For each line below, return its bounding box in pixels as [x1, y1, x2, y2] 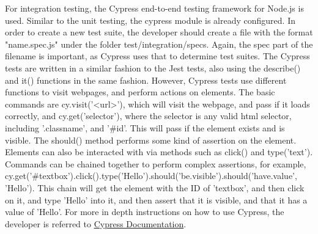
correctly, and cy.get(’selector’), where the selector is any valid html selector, [5, 109, 292, 122]
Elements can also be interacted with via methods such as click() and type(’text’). [5, 145, 313, 158]
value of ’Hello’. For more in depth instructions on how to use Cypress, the [5, 205, 284, 218]
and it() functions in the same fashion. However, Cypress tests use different [5, 73, 287, 86]
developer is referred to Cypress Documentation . [5, 217, 187, 230]
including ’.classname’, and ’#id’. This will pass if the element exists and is [5, 121, 285, 134]
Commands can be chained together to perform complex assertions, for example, [5, 157, 306, 170]
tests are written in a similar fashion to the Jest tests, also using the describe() [5, 61, 301, 74]
